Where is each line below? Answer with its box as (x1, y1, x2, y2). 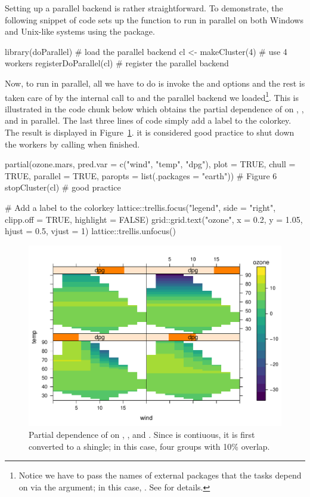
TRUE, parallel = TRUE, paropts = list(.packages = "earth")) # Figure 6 (5, 169, 277, 182)
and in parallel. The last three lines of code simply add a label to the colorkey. (5, 114, 292, 127)
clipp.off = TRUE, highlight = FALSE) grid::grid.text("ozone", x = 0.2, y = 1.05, (5, 213, 303, 225)
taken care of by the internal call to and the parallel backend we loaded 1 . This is (5, 89, 299, 103)
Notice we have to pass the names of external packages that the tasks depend (18, 469, 302, 481)
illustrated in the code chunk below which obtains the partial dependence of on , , (5, 102, 304, 115)
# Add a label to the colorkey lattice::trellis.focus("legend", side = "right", (5, 201, 276, 213)
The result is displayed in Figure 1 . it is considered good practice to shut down (5, 126, 294, 138)
